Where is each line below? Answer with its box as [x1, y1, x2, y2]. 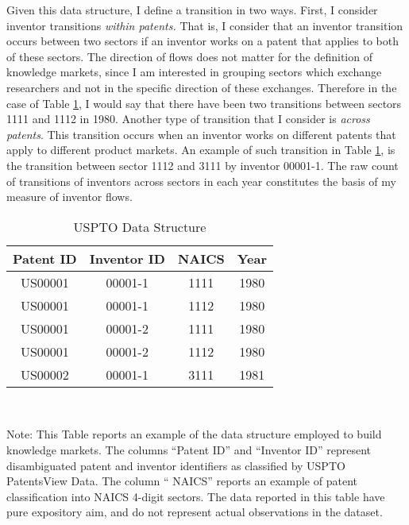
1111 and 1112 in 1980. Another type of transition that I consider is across [6, 110, 370, 127]
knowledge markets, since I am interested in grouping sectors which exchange [6, 64, 382, 80]
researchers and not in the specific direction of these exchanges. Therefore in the [6, 79, 397, 95]
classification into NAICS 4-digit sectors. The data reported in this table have [6, 488, 385, 504]
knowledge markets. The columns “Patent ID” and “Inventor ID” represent [6, 441, 372, 457]
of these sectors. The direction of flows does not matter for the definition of [6, 48, 372, 64]
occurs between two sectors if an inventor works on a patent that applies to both [6, 33, 399, 49]
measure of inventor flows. [6, 188, 133, 205]
